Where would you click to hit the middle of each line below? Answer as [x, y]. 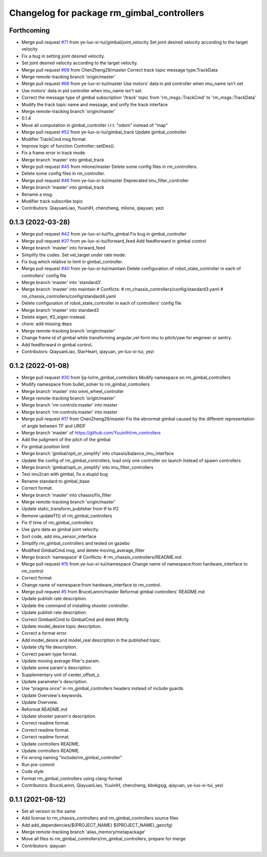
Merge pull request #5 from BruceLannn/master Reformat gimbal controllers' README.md [113, 592]
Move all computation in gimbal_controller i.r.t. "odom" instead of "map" [95, 125]
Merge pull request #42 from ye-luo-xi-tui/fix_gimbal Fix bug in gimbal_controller [104, 234]
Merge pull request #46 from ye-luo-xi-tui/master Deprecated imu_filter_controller [105, 180]
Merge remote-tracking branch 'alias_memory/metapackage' [84, 832]
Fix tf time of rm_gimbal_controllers [57, 523]
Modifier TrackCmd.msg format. [54, 139]
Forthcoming [29, 30]
